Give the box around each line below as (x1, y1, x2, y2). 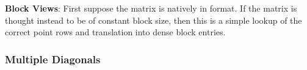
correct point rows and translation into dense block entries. (5, 26, 226, 38)
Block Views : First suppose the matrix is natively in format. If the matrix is (5, 2, 297, 14)
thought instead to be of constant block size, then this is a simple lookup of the (5, 13, 302, 26)
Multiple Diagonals (5, 51, 101, 66)
